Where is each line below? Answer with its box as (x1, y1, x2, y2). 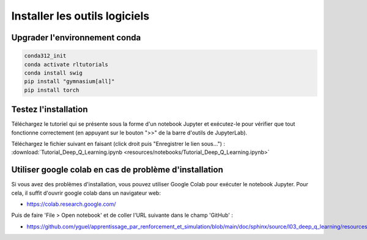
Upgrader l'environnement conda (11, 32, 141, 43)
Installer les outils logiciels (11, 9, 150, 23)
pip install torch (24, 86, 80, 93)
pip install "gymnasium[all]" (24, 78, 115, 85)
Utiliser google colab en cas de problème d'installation (11, 165, 223, 175)
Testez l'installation (11, 104, 88, 115)
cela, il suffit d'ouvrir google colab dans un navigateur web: (11, 189, 161, 197)
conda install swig (24, 69, 83, 76)
